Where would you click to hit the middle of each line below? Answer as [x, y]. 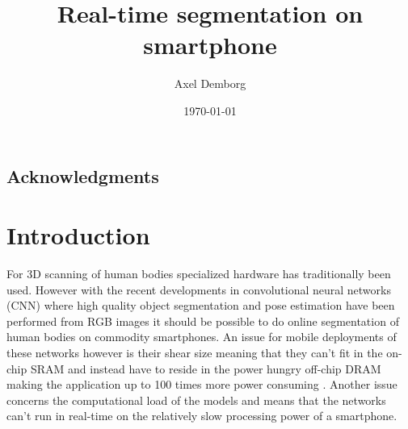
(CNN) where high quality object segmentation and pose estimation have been [201, 305]
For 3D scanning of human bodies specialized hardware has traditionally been [199, 274]
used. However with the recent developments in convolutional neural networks [199, 289]
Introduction [78, 235]
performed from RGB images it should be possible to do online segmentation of [203, 321]
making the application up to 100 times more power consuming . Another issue [202, 384]
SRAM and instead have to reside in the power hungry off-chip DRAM [206, 368]
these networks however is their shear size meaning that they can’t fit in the [195, 352]
